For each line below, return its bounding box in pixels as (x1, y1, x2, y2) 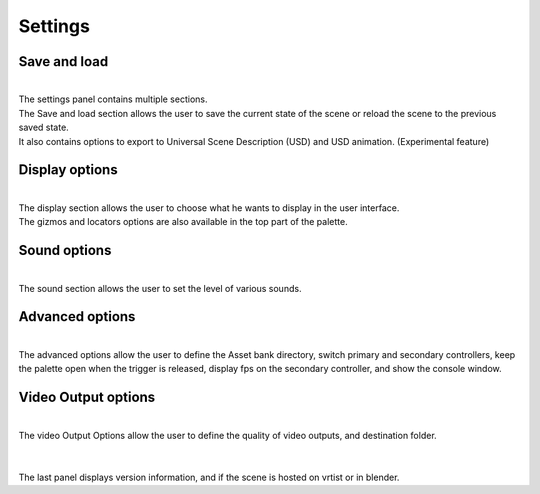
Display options (18, 161, 119, 179)
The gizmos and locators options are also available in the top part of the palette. (18, 216, 349, 228)
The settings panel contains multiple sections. (18, 93, 208, 105)
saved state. (18, 121, 69, 134)
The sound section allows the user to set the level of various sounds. (18, 282, 302, 294)
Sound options (18, 242, 112, 259)
